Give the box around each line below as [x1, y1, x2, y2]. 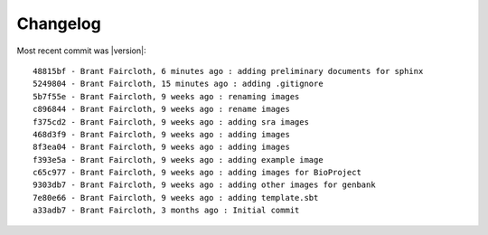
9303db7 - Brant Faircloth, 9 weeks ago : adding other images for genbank [33, 180, 376, 190]
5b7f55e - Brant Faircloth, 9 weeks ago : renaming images [33, 91, 300, 101]
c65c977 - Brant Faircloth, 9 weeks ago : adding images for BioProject [33, 167, 361, 178]
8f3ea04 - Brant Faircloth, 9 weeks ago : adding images [33, 142, 291, 153]
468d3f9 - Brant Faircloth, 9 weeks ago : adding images [33, 129, 291, 139]
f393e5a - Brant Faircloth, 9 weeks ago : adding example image [33, 155, 324, 164]
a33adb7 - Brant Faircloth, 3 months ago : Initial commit [33, 205, 300, 216]
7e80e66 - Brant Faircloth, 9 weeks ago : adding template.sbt [33, 193, 319, 202]
